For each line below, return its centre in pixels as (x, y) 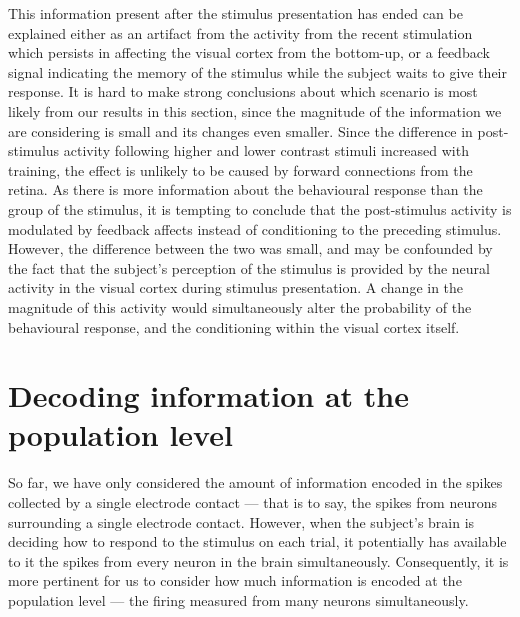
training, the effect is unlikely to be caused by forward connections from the (240, 169)
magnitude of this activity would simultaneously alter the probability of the (240, 306)
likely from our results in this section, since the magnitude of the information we (255, 110)
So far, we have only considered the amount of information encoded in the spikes (255, 482)
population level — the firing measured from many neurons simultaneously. (238, 599)
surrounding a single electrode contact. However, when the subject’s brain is (241, 521)
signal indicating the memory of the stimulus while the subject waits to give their (257, 71)
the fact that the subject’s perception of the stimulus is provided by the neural (249, 267)
